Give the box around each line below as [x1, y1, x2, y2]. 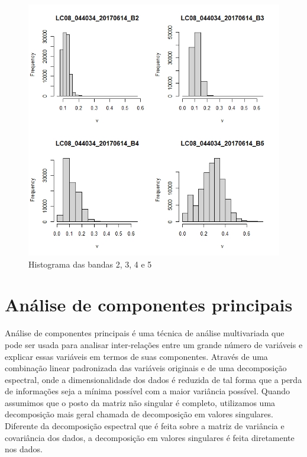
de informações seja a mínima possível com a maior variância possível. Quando [5, 385, 290, 397]
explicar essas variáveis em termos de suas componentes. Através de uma [5, 350, 268, 362]
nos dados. [5, 443, 43, 455]
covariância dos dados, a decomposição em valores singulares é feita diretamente [5, 431, 295, 443]
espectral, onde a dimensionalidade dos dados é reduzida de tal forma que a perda [5, 373, 302, 385]
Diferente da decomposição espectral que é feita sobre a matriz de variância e [5, 420, 285, 432]
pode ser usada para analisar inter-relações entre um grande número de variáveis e [5, 338, 303, 350]
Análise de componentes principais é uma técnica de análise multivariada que [5, 327, 285, 339]
